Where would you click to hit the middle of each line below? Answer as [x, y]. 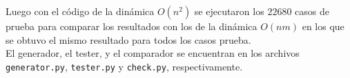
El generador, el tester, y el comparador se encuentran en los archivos [153, 53]
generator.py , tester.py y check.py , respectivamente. [124, 66]
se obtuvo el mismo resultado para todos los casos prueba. [128, 39]
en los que [323, 26]
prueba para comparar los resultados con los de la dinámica [132, 26]
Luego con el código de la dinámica [80, 11]
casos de [312, 11]
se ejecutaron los [229, 11]
